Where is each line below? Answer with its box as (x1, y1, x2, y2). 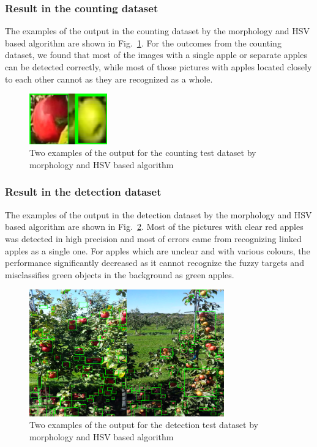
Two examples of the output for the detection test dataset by (29, 418, 258, 431)
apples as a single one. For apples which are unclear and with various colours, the (5, 244, 310, 257)
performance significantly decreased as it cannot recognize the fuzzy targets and (5, 256, 304, 269)
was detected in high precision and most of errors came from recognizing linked (5, 232, 302, 245)
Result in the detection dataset (5, 184, 162, 199)
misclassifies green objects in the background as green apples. (5, 268, 234, 281)
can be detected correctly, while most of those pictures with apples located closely (5, 61, 312, 73)
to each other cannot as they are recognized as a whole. (5, 72, 213, 85)
